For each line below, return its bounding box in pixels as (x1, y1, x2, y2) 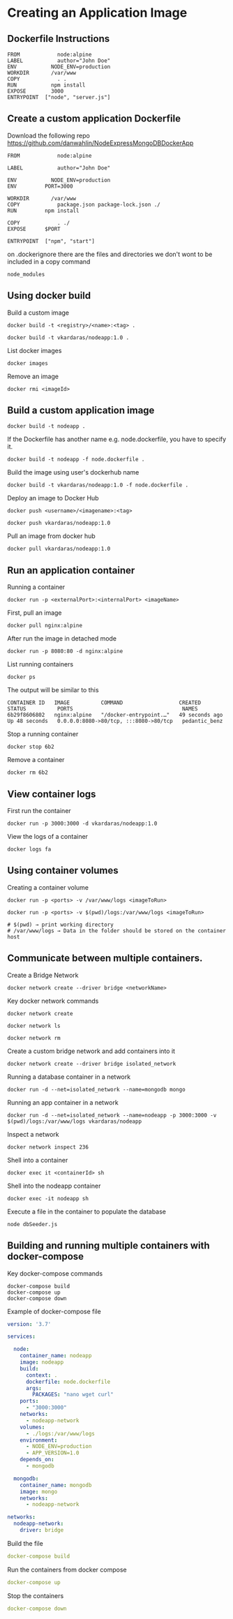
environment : (20, 1436, 58, 1444)
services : (7, 1333, 36, 1341)
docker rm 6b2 (7, 769, 49, 776)
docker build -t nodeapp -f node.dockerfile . (7, 456, 145, 463)
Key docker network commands (7, 997, 99, 1005)
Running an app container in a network (7, 1098, 119, 1107)
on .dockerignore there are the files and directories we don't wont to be (7, 250, 213, 258)
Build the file (7, 1539, 43, 1547)
